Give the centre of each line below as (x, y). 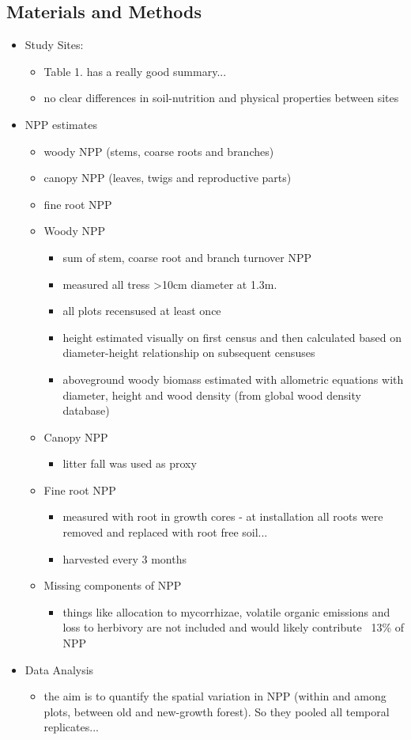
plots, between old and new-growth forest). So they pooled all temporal (217, 711)
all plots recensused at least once (142, 311)
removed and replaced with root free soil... (165, 532)
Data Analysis (59, 669)
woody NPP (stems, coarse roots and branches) (159, 151)
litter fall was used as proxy (130, 463)
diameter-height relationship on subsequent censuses (189, 353)
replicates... (71, 727)
